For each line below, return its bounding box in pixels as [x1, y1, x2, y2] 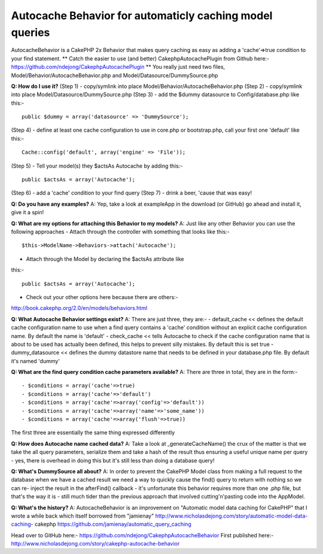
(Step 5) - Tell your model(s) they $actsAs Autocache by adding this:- [11, 162, 183, 169]
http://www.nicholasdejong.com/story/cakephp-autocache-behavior [11, 540, 180, 547]
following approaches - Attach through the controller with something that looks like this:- [11, 228, 230, 235]
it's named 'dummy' [11, 357, 60, 364]
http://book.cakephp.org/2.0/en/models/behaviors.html [11, 305, 148, 312]
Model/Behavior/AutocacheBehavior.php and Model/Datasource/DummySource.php [11, 72, 218, 79]
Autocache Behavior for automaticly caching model [11, 9, 273, 22]
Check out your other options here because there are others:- [26, 293, 179, 300]
